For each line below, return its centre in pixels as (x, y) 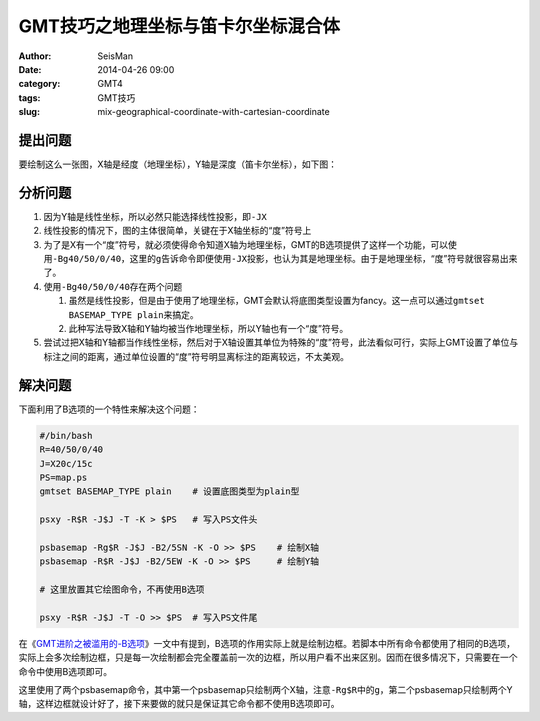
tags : (29, 97)
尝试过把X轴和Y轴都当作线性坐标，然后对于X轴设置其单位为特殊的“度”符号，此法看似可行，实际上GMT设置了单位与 (281, 342)
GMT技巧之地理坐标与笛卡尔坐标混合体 (179, 26)
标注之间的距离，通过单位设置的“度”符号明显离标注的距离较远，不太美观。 (196, 356)
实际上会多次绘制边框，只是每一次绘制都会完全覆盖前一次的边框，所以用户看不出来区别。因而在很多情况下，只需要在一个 (268, 657)
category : (39, 84)
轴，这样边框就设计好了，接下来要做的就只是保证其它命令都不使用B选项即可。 (179, 704)
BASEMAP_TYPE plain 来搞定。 (133, 314)
